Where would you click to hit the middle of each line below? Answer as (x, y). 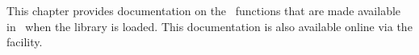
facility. (25, 42)
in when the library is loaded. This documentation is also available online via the (209, 26)
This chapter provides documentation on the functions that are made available (204, 10)
